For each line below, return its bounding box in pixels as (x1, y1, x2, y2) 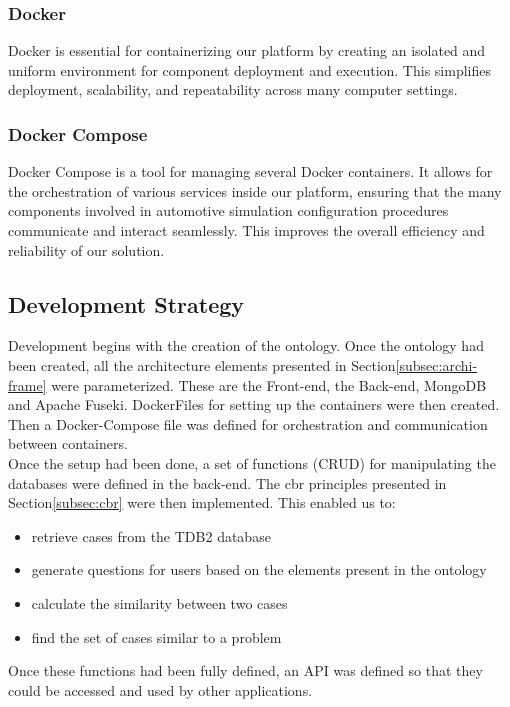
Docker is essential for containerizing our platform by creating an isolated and (8, 40, 486, 61)
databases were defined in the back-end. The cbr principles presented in (8, 472, 447, 493)
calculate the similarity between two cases (31, 592, 288, 613)
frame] (8, 374, 47, 395)
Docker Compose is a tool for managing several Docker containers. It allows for (8, 161, 493, 182)
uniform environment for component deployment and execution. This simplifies (8, 59, 491, 80)
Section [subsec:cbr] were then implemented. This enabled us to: (8, 492, 396, 513)
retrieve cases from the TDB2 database (31, 525, 271, 546)
